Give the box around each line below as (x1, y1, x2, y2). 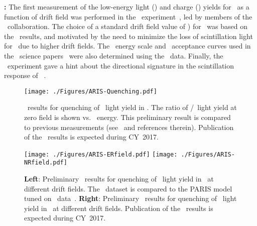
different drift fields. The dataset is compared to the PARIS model (24, 183, 232, 193)
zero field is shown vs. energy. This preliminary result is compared (24, 112, 231, 122)
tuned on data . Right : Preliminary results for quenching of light (24, 193, 237, 203)
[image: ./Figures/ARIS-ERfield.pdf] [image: (24, 150, 178, 158)
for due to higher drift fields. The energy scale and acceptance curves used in (4, 40, 251, 51)
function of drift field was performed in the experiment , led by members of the (4, 11, 252, 21)
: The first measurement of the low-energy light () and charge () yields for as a (4, 1, 249, 11)
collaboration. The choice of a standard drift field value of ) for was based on (7, 21, 247, 31)
